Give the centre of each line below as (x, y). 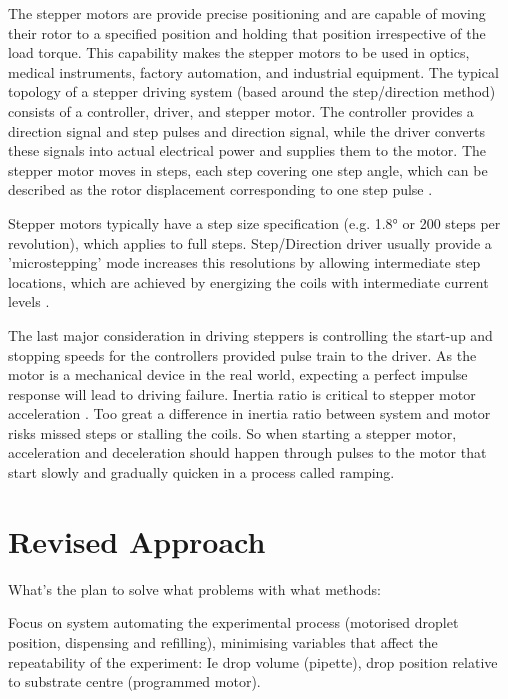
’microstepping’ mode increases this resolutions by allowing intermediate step (244, 262)
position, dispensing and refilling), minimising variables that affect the (223, 641)
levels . (29, 301)
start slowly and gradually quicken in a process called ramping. (201, 472)
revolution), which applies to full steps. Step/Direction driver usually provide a (250, 242)
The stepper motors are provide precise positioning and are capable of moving (247, 13)
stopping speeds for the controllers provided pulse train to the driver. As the (242, 354)
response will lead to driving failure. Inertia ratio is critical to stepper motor (242, 393)
